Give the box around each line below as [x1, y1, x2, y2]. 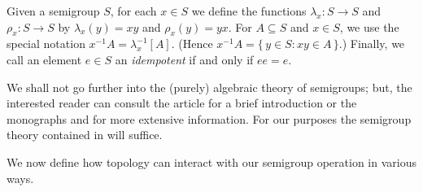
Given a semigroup [7, 2, 100, 19]
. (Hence [171, 35, 213, 52]
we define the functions [191, 2, 307, 19]
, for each [110, 2, 157, 19]
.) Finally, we [338, 35, 405, 52]
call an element [7, 50, 82, 68]
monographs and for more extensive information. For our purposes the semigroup [7, 110, 412, 127]
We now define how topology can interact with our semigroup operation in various [7, 153, 416, 170]
